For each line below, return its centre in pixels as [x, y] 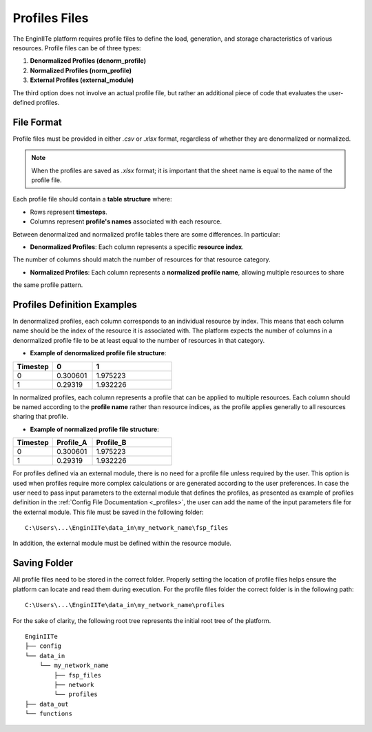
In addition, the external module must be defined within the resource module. [122, 543]
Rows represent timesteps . [69, 212]
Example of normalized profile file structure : [94, 429]
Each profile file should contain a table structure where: [92, 199]
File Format [37, 122]
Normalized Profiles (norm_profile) [81, 70]
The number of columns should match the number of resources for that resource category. [142, 259]
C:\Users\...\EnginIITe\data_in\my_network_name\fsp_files [127, 528]
